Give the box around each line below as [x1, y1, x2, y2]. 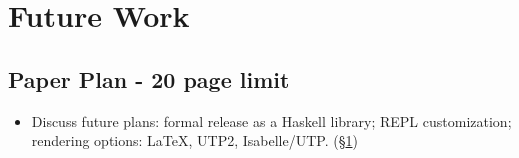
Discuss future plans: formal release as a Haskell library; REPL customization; [31, 110, 512, 131]
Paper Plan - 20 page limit [8, 63, 290, 94]
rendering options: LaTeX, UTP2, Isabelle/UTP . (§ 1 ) [31, 130, 358, 151]
